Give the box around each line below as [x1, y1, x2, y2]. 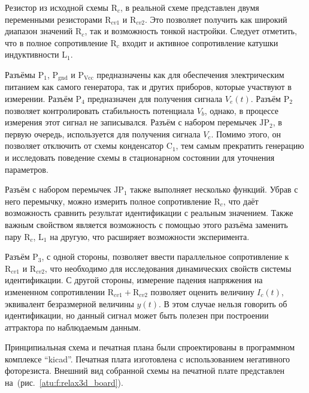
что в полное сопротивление [5, 36, 108, 49]
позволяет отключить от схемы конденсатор [5, 139, 164, 152]
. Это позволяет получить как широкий [145, 13, 287, 25]
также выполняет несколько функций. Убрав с [130, 183, 298, 196]
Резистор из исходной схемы [5, 1, 109, 13]
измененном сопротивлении [5, 285, 105, 298]
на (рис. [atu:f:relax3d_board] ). [5, 376, 123, 389]
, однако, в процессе [204, 104, 279, 116]
